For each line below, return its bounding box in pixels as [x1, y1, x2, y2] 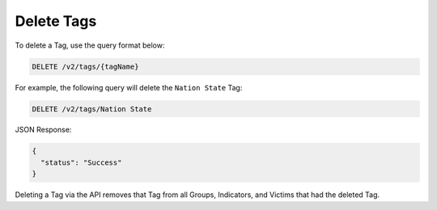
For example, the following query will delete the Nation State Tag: [15, 82, 243, 92]
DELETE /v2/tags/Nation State [32, 104, 152, 113]
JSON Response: [15, 125, 72, 135]
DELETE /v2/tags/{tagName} [32, 61, 139, 71]
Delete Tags [15, 12, 97, 30]
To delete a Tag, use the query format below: [15, 40, 165, 50]
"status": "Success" [40, 157, 122, 167]
